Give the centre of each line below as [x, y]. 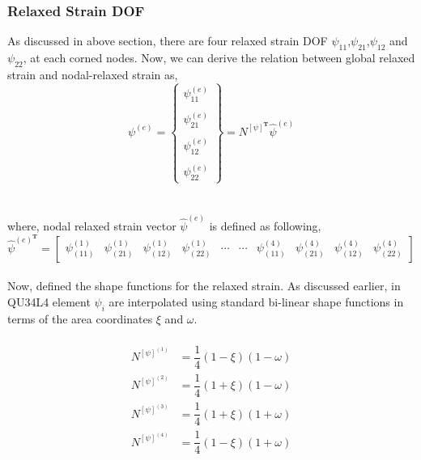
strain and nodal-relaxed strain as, [93, 74]
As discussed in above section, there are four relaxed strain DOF [168, 41]
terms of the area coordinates [80, 318]
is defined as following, [265, 225]
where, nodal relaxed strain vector [92, 225]
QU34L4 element [49, 301]
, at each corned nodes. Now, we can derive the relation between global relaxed [219, 58]
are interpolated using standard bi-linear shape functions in [256, 301]
